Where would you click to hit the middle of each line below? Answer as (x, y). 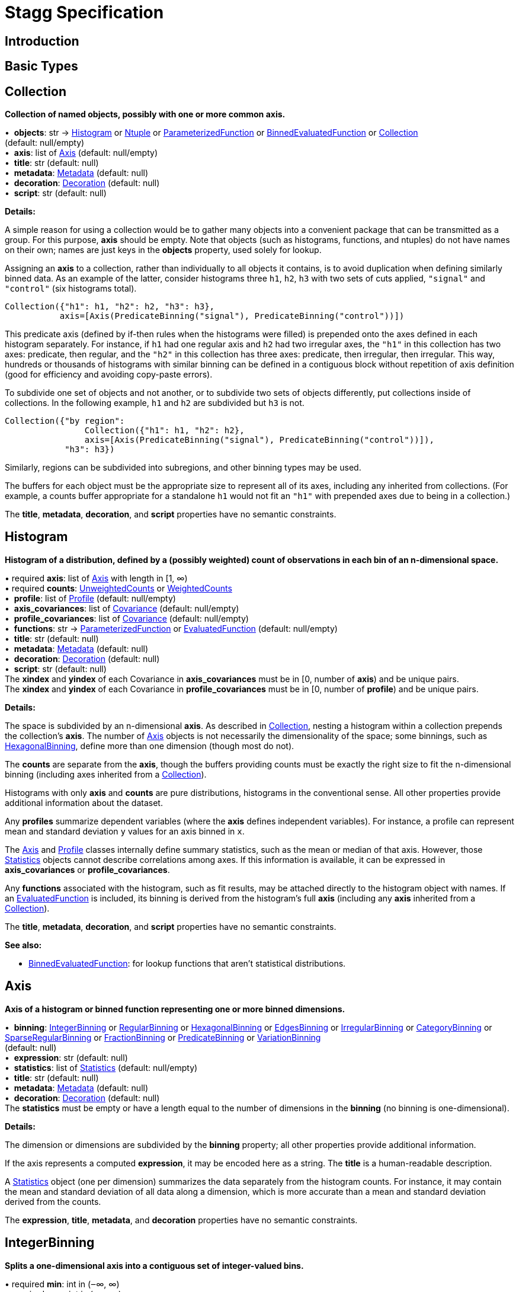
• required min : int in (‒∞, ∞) (62, 1284)
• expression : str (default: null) (66, 1057)
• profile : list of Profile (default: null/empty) (90, 598)
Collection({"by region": (65, 421)
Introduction (42, 41)
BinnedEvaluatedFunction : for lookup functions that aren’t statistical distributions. (187, 963)
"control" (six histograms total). (71, 289)
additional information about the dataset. (84, 802)
